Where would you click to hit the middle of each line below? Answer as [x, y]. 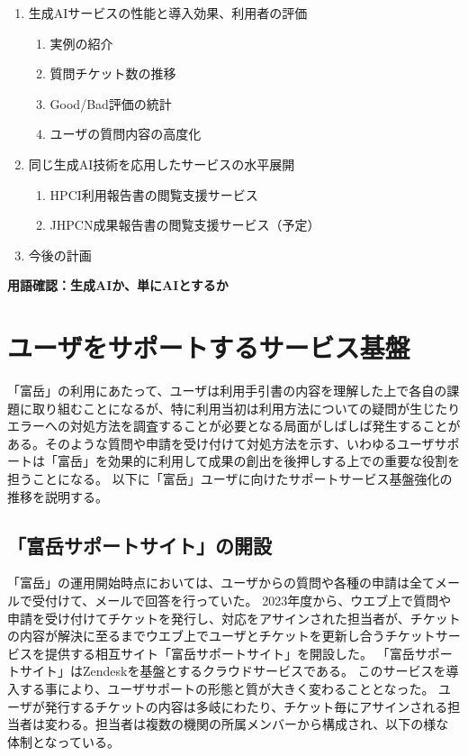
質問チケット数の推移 [113, 73]
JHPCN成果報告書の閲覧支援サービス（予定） [185, 225]
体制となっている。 [63, 741]
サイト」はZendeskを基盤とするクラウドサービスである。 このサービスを [233, 671]
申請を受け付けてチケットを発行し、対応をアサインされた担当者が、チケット [234, 618]
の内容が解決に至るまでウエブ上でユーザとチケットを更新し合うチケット [221, 636]
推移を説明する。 [58, 496]
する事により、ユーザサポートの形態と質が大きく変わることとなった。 [227, 688]
